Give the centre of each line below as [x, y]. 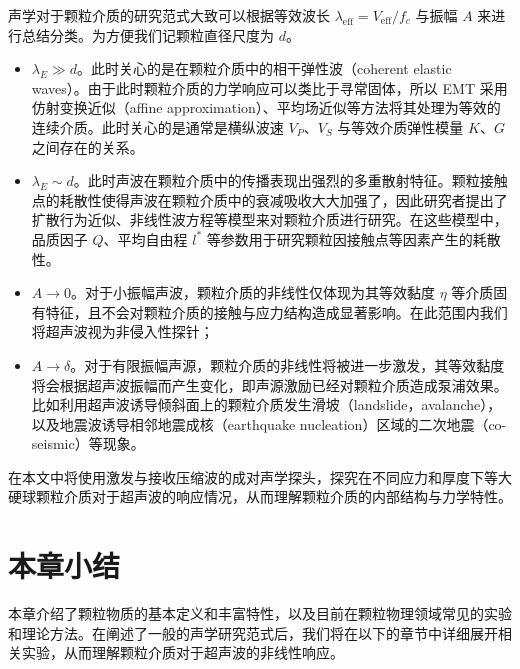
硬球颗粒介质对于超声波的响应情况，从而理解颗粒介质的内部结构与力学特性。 [260, 496]
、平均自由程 [145, 238]
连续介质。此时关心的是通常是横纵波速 [157, 126]
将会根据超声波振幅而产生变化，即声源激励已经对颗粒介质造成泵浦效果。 [269, 384]
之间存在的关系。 [87, 146]
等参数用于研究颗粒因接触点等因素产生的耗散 [353, 238]
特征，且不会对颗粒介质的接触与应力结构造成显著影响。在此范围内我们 [276, 311]
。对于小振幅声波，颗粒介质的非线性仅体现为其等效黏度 [253, 292]
